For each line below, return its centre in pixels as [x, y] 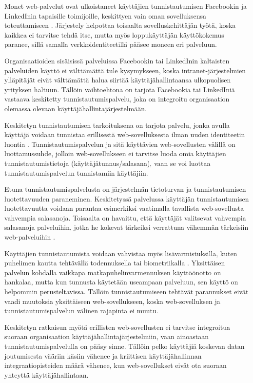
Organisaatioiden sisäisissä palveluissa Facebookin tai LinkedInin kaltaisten [117, 60]
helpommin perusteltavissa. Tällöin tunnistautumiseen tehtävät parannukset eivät [126, 292]
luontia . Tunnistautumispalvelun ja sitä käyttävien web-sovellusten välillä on [120, 144]
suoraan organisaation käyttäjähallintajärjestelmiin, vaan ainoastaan [107, 336]
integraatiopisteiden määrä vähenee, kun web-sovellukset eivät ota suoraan [116, 365]
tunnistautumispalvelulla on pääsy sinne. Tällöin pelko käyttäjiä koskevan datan [125, 346]
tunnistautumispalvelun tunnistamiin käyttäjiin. [76, 172]
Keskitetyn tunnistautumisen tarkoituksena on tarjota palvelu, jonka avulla [117, 125]
